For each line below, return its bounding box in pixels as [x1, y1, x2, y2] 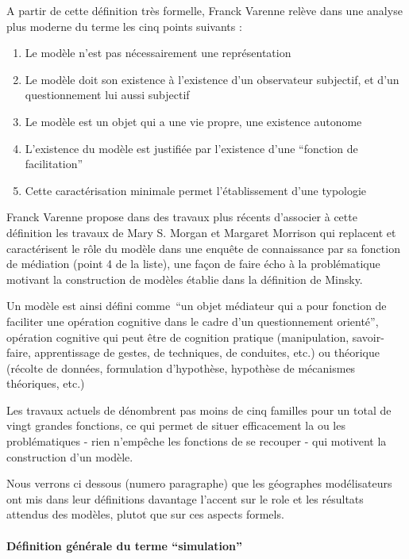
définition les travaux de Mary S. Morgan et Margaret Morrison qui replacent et [6, 224, 396, 240]
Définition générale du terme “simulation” [6, 537, 242, 553]
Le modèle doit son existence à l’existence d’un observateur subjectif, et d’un [25, 71, 399, 87]
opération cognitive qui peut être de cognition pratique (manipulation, [6, 328, 349, 345]
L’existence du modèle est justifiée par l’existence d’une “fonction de [25, 140, 358, 156]
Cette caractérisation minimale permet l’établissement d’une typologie [25, 182, 367, 198]
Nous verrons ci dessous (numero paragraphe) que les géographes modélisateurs [6, 475, 392, 492]
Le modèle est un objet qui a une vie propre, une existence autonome [25, 113, 362, 129]
